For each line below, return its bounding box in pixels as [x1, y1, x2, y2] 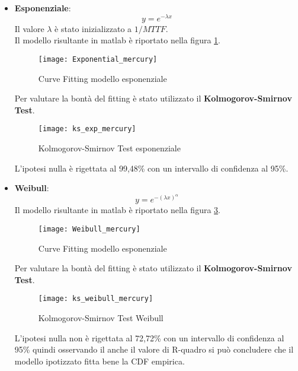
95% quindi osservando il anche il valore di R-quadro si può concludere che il [14, 343, 294, 356]
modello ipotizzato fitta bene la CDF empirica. [14, 354, 185, 367]
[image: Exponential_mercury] [38, 55, 158, 64]
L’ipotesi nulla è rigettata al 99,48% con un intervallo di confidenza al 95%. [14, 161, 289, 174]
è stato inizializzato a [55, 22, 132, 34]
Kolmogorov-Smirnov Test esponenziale [38, 141, 181, 154]
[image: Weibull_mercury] [38, 224, 140, 233]
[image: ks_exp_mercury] [38, 125, 136, 134]
